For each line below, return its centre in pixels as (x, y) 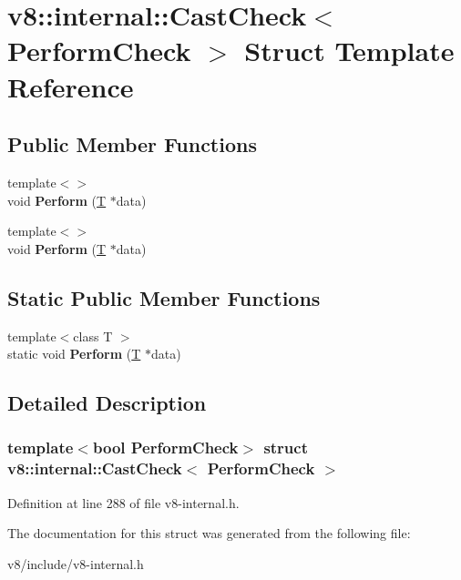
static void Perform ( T (74, 354)
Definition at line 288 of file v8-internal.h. (123, 502)
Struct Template (349, 51)
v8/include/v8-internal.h (76, 563)
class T (93, 336)
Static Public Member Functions (164, 297)
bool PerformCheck (165, 448)
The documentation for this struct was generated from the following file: (209, 533)
